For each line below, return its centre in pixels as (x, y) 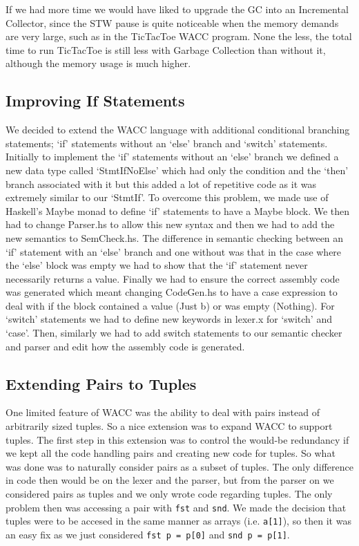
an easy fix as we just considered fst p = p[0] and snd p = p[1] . (148, 534)
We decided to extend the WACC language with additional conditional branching (178, 130)
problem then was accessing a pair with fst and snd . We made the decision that (176, 507)
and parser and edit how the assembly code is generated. (125, 346)
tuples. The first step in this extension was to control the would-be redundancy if (177, 439)
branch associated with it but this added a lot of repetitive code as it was (161, 183)
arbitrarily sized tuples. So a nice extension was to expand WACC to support (169, 426)
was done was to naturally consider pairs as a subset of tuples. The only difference (179, 466)
